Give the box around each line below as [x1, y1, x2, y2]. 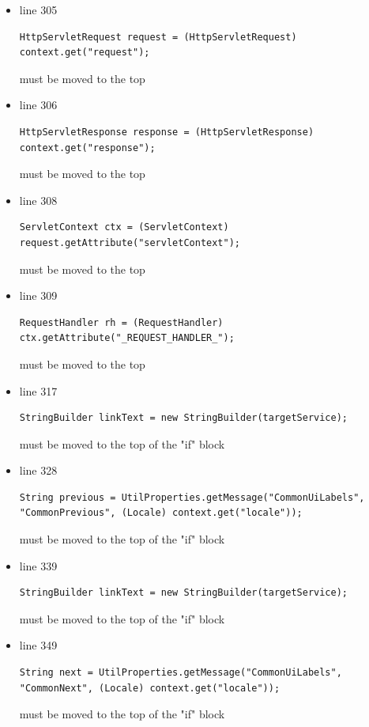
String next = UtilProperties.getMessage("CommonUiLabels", [19, 667, 342, 679]
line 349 [19, 637, 58, 653]
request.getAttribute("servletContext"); [19, 237, 240, 248]
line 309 [19, 287, 58, 304]
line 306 [19, 97, 58, 113]
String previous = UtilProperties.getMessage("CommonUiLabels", [19, 491, 365, 503]
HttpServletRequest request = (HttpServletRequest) [19, 31, 297, 43]
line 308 [19, 191, 58, 208]
